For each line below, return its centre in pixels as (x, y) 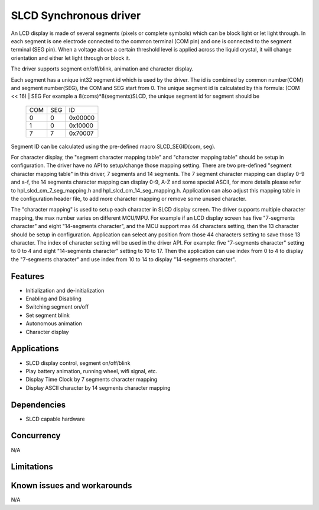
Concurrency (36, 436)
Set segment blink (48, 315)
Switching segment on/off (57, 307)
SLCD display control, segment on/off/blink (78, 363)
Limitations (32, 467)
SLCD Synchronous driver (76, 15)
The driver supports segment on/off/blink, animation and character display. (102, 69)
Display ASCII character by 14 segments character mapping (98, 387)
